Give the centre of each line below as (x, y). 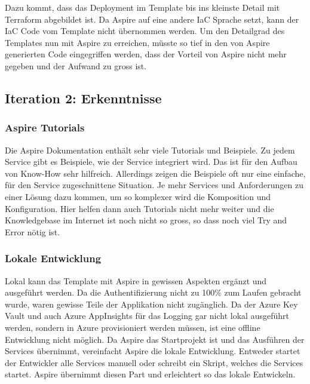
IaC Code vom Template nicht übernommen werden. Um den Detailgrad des (145, 31)
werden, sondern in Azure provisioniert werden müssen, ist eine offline (133, 327)
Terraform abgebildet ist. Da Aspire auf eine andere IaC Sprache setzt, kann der (152, 19)
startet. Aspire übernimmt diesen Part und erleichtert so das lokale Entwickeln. (150, 374)
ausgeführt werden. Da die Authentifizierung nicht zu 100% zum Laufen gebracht (153, 292)
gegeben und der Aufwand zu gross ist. (76, 65)
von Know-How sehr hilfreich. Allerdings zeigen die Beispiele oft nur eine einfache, (155, 173)
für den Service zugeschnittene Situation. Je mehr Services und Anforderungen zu (154, 185)
